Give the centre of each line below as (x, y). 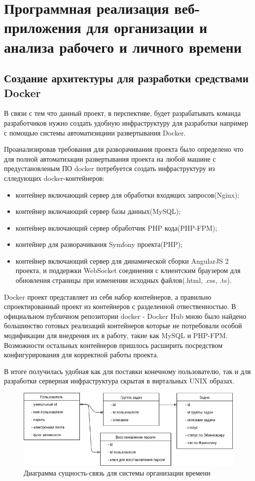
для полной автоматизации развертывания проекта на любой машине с (110, 158)
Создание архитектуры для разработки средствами (126, 78)
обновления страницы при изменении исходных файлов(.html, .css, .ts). (124, 280)
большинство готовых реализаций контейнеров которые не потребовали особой (123, 326)
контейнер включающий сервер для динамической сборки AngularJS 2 (122, 260)
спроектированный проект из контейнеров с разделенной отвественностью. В (120, 306)
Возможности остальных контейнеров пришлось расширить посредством (113, 345)
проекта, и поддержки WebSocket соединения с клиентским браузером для (128, 270)
